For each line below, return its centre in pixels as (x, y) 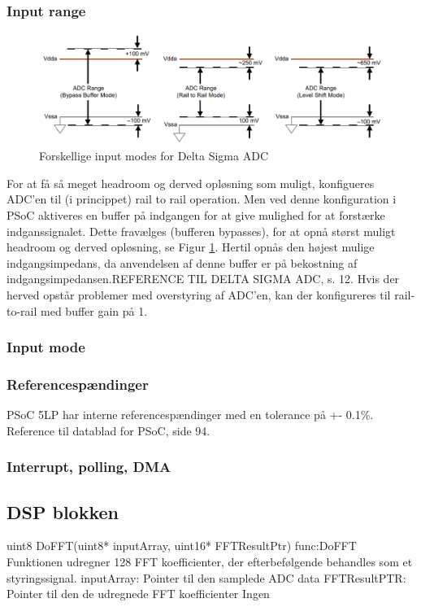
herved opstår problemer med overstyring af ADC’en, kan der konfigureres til (199, 294)
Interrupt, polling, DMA (89, 467)
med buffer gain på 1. (94, 310)
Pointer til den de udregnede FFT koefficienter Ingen (138, 594)
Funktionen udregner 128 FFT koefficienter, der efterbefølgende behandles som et (210, 561)
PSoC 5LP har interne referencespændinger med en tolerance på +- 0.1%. (190, 415)
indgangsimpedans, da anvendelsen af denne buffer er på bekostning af (182, 262)
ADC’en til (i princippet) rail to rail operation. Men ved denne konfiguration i (202, 199)
